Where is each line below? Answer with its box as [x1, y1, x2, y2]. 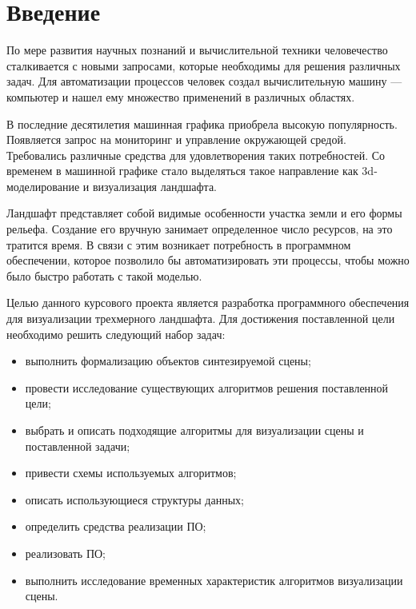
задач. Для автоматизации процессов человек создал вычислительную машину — [6, 73, 402, 90]
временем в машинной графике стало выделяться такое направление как [6, 162, 358, 179]
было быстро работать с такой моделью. [6, 267, 202, 284]
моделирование [6, 177, 80, 194]
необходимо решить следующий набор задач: [6, 325, 226, 342]
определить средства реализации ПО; [25, 518, 206, 535]
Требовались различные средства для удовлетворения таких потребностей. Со [6, 146, 386, 163]
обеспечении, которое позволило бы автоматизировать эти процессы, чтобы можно [6, 252, 410, 269]
